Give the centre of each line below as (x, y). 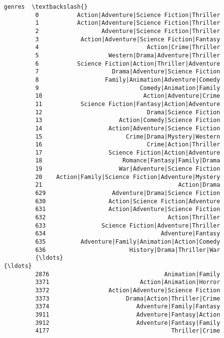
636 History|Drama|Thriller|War (128, 250)
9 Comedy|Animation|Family (128, 88)
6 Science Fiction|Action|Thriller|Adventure (128, 63)
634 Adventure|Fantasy (128, 234)
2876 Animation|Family (128, 274)
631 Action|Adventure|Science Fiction (128, 209)
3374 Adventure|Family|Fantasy (128, 307)
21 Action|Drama (128, 185)
